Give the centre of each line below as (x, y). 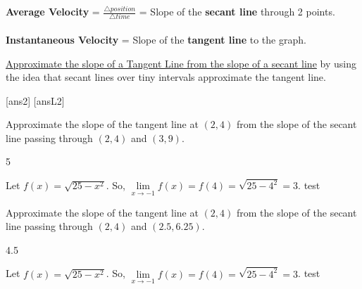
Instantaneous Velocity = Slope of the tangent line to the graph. (156, 39)
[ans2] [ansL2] (35, 100)
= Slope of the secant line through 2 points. (237, 11)
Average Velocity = (53, 11)
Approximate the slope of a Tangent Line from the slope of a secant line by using (181, 63)
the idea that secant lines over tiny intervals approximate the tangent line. (166, 77)
